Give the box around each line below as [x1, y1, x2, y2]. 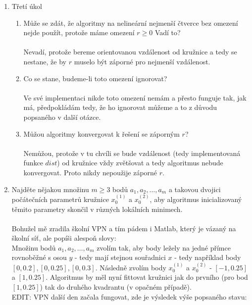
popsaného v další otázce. [23, 111, 101, 122]
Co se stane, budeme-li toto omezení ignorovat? [23, 73, 167, 83]
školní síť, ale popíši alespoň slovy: [11, 233, 116, 243]
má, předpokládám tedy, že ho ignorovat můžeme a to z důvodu [23, 102, 217, 112]
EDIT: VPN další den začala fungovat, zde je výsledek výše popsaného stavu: [11, 291, 247, 302]
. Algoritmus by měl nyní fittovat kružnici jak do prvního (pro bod [46, 272, 248, 282]
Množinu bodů [11, 242, 56, 253]
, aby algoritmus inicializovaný [150, 194, 242, 204]
